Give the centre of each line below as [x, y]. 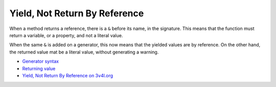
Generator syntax [40, 62]
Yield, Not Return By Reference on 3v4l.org [68, 75]
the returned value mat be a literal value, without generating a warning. [84, 52]
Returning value [39, 68]
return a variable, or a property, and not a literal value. [66, 35]
